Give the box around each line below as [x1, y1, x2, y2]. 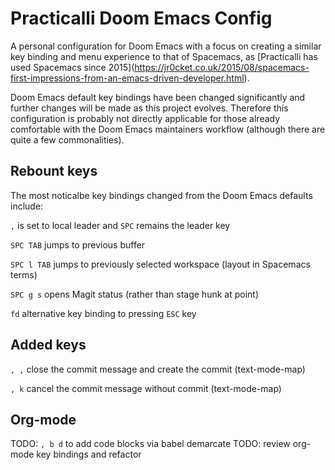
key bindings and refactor [36, 448, 142, 461]
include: [10, 200, 44, 212]
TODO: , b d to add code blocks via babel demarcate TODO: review [10, 438, 291, 450]
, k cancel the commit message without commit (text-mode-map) [10, 382, 282, 394]
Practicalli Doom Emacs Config [10, 7, 273, 30]
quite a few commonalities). [10, 133, 125, 146]
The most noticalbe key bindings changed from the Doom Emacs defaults [10, 189, 313, 201]
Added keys [10, 337, 87, 354]
